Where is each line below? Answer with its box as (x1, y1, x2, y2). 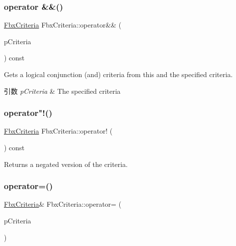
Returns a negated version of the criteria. (4, 159, 128, 169)
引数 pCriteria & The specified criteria (4, 85, 121, 96)
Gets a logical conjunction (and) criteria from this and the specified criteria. (4, 69, 233, 79)
